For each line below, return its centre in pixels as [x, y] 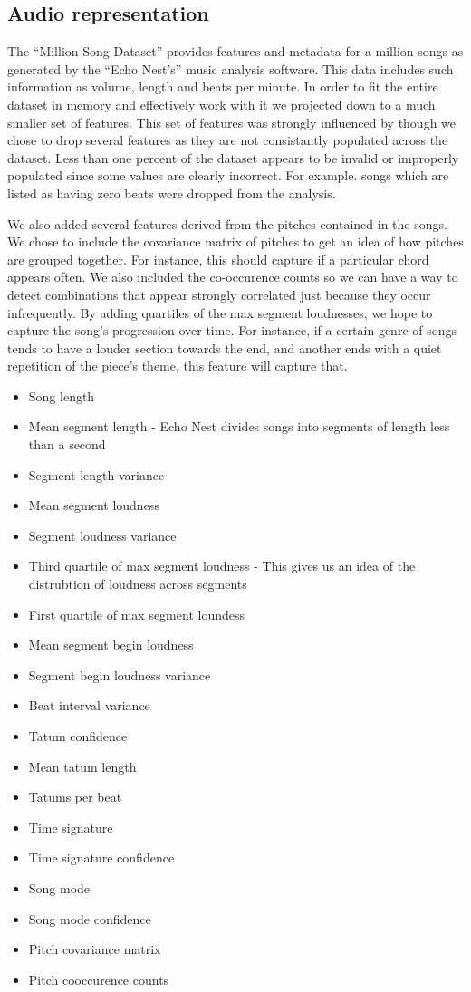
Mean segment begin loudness [111, 645]
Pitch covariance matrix [95, 949]
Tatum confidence [78, 736]
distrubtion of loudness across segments [138, 584]
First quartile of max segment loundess [136, 614]
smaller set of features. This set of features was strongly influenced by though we [232, 122]
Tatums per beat [75, 797]
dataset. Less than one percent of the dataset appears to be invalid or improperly [233, 157]
